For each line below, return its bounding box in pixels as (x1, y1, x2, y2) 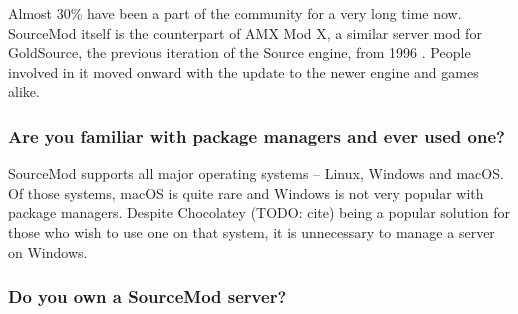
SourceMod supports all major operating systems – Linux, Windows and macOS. (8, 163, 504, 184)
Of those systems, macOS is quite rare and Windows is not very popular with (8, 182, 484, 203)
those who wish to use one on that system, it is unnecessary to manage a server (8, 221, 495, 242)
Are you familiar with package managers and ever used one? (8, 123, 505, 148)
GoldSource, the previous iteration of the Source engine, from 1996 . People (8, 42, 471, 63)
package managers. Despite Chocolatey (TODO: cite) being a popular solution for (8, 202, 511, 223)
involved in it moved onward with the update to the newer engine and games (8, 61, 479, 82)
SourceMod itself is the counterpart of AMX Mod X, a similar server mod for (8, 22, 482, 43)
